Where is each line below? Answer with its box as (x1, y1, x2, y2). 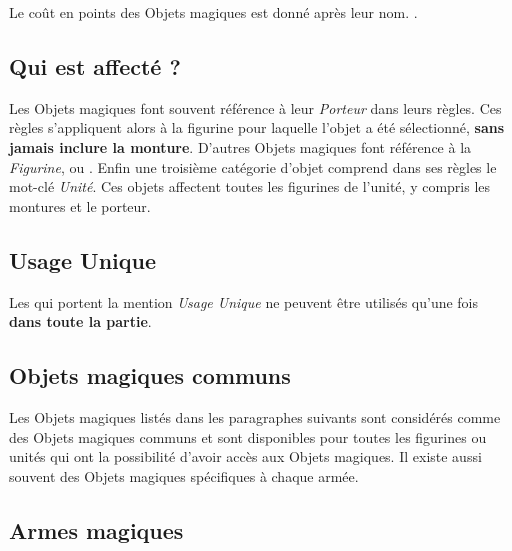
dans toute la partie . (9, 311, 152, 332)
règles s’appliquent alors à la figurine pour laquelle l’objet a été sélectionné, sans (9, 117, 505, 138)
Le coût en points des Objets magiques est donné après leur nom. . (9, 2, 418, 22)
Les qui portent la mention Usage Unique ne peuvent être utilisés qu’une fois (9, 291, 479, 312)
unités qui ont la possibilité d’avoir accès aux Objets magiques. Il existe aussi (9, 446, 482, 467)
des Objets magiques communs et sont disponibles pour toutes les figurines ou (9, 426, 487, 447)
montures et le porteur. (9, 195, 151, 216)
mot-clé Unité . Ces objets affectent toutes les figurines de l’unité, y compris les (9, 176, 491, 197)
